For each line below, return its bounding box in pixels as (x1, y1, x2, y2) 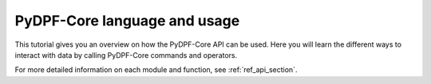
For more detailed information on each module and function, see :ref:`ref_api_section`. (14, 65, 298, 74)
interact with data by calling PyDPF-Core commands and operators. (14, 50, 238, 59)
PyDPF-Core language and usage (14, 12, 240, 29)
